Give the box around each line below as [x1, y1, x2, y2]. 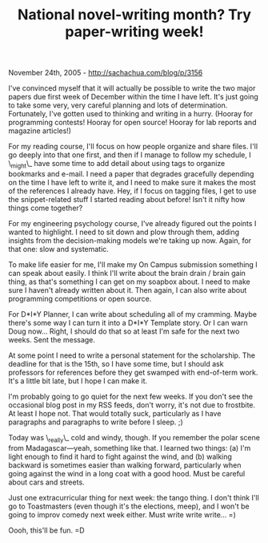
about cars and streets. [8, 477, 86, 487]
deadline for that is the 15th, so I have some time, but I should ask [8, 359, 224, 368]
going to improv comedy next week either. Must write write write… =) [8, 509, 236, 519]
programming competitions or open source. [8, 294, 152, 303]
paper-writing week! [65, 22, 204, 41]
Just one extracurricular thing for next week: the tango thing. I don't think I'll [8, 492, 260, 502]
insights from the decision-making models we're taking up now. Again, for [8, 235, 252, 245]
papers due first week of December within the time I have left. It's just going [8, 92, 258, 102]
